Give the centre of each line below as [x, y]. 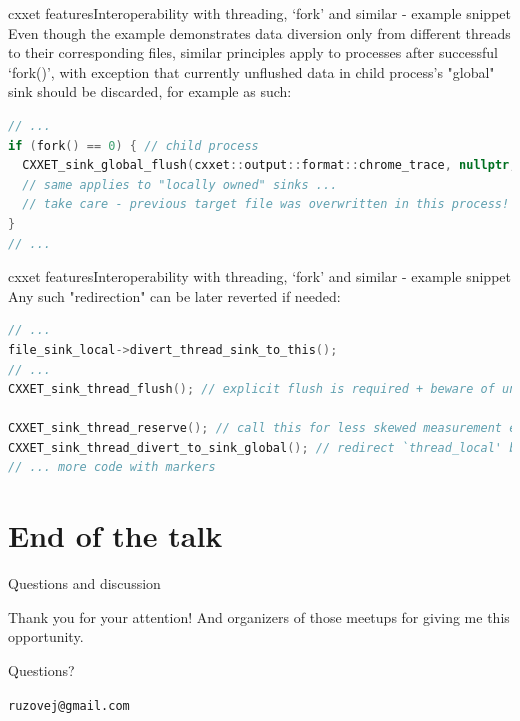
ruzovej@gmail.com [69, 705]
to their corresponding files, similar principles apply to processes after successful [253, 52]
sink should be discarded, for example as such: [150, 91]
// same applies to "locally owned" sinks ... [180, 184]
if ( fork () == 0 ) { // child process [133, 145]
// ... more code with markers [112, 467]
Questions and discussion [84, 583]
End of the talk [115, 535]
